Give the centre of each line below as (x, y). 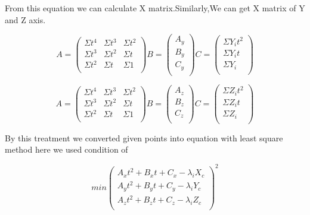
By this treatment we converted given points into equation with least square (144, 137)
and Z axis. (25, 19)
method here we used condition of (66, 149)
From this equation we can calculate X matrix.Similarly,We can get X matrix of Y (155, 8)
